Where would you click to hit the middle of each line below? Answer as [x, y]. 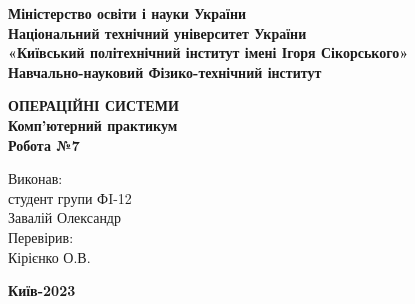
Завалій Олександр [64, 217]
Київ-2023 [42, 290]
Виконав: [35, 178]
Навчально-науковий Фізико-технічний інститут [165, 71]
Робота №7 [44, 144]
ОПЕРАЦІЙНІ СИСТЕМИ [93, 105]
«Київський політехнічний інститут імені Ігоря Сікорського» [208, 52]
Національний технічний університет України [157, 32]
